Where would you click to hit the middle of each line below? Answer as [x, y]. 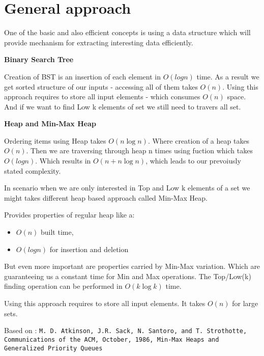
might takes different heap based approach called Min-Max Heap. [106, 197]
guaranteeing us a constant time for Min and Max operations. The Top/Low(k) [128, 276]
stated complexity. [33, 170]
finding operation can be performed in [63, 286]
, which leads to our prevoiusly [193, 161]
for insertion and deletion [89, 249]
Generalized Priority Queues [53, 348]
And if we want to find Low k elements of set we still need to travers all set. [123, 106]
